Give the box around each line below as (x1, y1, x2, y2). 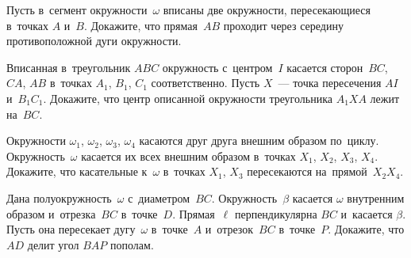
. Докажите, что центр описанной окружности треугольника (43, 89, 332, 106)
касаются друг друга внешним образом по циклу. (139, 132, 379, 149)
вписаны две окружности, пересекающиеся (163, 2, 371, 17)
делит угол (27, 236, 79, 252)
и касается (340, 205, 393, 222)
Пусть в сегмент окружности (6, 2, 148, 17)
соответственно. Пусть (151, 74, 260, 91)
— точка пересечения (278, 74, 382, 91)
